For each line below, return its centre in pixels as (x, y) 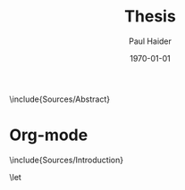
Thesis (150, 17)
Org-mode (49, 135)
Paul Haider (150, 41)
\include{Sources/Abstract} (59, 99)
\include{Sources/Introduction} (66, 160)
